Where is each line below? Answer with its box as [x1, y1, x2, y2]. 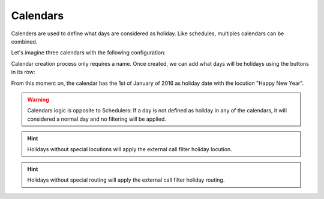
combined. [11, 38, 38, 45]
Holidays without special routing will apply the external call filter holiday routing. [27, 176, 225, 183]
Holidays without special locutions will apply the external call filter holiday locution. [27, 146, 232, 153]
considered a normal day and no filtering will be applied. [27, 115, 166, 123]
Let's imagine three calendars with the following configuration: [11, 49, 166, 56]
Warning [27, 96, 49, 103]
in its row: [11, 69, 35, 76]
